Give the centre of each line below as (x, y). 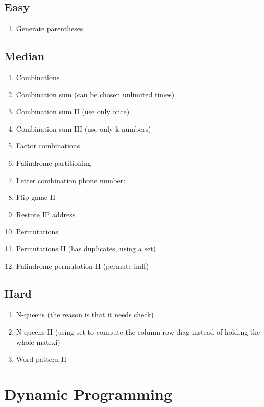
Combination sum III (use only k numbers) (83, 128)
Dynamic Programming (88, 393)
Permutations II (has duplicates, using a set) (86, 248)
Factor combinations (48, 146)
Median (25, 56)
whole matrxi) (38, 341)
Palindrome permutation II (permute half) (82, 265)
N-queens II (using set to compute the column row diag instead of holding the (138, 331)
